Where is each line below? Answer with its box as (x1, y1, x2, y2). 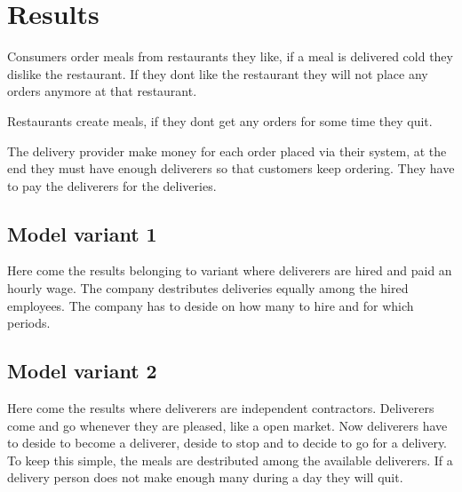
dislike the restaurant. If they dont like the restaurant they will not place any (7, 64, 428, 83)
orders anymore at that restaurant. (7, 82, 197, 100)
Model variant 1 (7, 219, 157, 247)
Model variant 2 (7, 357, 157, 385)
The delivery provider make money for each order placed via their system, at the (7, 141, 447, 160)
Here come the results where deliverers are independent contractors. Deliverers (7, 399, 434, 417)
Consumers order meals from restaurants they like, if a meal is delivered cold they (7, 47, 453, 66)
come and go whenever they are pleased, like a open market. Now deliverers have (7, 416, 448, 434)
